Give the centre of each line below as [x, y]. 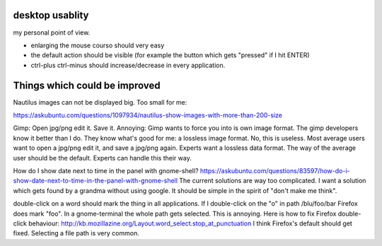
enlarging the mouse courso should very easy [98, 45]
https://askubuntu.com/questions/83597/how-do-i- [275, 170]
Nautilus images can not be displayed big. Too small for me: [100, 102]
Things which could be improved [87, 85]
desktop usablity [51, 15]
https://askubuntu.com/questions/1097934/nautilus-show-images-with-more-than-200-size [148, 115]
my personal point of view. [52, 33]
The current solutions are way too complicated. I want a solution [273, 181]
